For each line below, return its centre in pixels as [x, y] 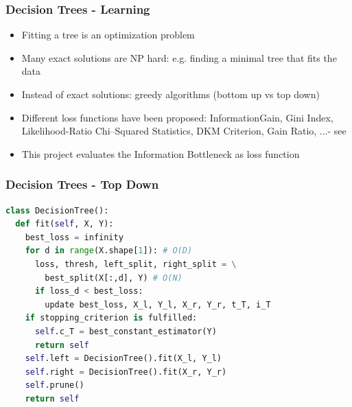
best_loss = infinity [74, 237]
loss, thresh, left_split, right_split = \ [136, 264]
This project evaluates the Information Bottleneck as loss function [161, 153]
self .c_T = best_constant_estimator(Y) [126, 331]
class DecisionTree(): [57, 210]
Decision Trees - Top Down [82, 184]
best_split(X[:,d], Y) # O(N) [114, 278]
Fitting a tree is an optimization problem [108, 35]
